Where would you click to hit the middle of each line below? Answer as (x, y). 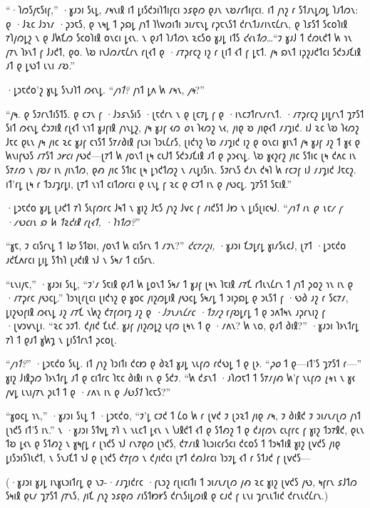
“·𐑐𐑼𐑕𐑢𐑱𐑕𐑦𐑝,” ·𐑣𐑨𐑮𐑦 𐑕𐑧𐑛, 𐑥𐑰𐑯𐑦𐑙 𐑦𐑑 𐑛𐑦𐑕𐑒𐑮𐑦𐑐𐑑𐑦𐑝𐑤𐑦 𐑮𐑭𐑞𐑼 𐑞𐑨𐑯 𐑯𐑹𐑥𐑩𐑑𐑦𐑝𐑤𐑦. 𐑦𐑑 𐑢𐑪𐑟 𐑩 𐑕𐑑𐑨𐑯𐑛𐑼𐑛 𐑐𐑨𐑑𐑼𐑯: (182, 9)
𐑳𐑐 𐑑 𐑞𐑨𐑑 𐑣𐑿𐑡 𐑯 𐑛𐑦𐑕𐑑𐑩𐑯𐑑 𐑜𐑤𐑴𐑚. (61, 339)
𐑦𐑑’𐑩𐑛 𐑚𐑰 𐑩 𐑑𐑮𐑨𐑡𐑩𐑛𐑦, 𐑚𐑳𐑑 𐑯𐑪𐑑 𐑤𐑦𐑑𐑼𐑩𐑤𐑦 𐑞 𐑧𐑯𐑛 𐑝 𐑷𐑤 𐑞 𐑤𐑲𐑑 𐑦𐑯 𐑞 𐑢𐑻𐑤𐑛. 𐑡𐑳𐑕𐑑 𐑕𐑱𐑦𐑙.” (149, 183)
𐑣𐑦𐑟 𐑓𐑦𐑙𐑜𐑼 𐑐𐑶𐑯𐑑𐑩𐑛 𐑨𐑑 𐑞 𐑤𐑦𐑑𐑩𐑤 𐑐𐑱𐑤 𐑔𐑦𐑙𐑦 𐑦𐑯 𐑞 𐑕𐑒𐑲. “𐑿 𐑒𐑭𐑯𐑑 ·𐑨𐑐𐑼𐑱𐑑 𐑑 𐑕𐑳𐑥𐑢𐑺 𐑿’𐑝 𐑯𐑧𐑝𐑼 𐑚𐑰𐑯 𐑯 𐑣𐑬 (180, 378)
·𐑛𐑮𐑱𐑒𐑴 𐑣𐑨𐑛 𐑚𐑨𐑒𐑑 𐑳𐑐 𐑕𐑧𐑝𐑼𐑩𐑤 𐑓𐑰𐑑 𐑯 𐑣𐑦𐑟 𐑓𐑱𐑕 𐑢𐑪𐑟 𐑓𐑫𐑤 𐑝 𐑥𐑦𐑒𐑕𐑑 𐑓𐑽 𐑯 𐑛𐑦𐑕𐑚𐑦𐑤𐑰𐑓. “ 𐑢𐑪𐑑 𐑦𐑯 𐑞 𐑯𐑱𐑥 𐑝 (174, 208)
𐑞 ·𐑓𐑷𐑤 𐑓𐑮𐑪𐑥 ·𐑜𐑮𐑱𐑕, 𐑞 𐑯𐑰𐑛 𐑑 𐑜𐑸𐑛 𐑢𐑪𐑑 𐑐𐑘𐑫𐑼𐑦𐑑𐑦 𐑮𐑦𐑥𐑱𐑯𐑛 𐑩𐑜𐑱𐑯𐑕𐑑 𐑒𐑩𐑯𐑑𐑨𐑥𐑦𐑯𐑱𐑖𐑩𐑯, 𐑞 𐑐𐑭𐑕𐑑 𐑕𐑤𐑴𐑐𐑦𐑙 (177, 23)
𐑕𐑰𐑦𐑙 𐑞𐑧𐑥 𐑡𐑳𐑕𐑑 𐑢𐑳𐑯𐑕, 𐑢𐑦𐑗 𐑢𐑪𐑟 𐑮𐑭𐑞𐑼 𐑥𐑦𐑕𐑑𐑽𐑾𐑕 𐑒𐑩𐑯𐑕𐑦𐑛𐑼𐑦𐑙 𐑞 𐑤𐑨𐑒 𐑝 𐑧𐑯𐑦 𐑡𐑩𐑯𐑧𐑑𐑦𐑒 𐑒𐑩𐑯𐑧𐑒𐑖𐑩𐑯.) (167, 495)
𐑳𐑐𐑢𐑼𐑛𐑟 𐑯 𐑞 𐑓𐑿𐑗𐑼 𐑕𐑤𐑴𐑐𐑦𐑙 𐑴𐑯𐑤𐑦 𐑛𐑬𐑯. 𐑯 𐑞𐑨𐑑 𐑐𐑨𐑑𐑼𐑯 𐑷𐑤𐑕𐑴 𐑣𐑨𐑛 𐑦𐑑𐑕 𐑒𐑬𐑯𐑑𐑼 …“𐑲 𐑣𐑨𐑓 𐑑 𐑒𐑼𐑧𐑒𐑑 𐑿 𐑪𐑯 (179, 38)
